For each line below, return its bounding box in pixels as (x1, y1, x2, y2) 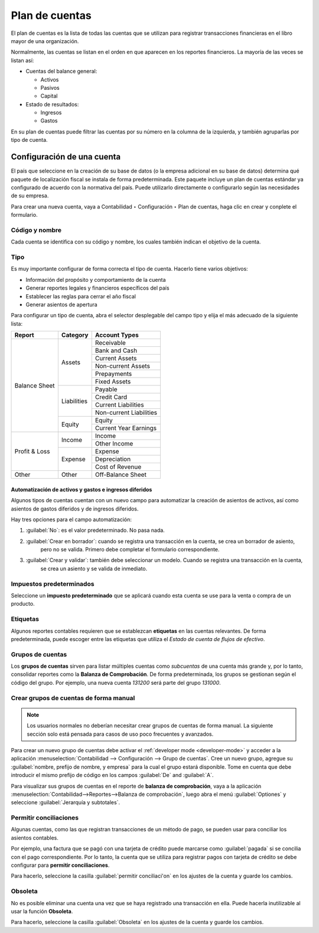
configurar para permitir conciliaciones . (11, 862, 110, 869)
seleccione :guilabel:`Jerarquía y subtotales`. (11, 799, 121, 806)
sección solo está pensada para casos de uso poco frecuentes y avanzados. (27, 730, 214, 737)
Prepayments (95, 370, 132, 378)
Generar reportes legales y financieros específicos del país (25, 284, 170, 292)
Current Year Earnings (95, 424, 157, 433)
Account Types (95, 331, 139, 339)
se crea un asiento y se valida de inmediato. (40, 565, 148, 572)
